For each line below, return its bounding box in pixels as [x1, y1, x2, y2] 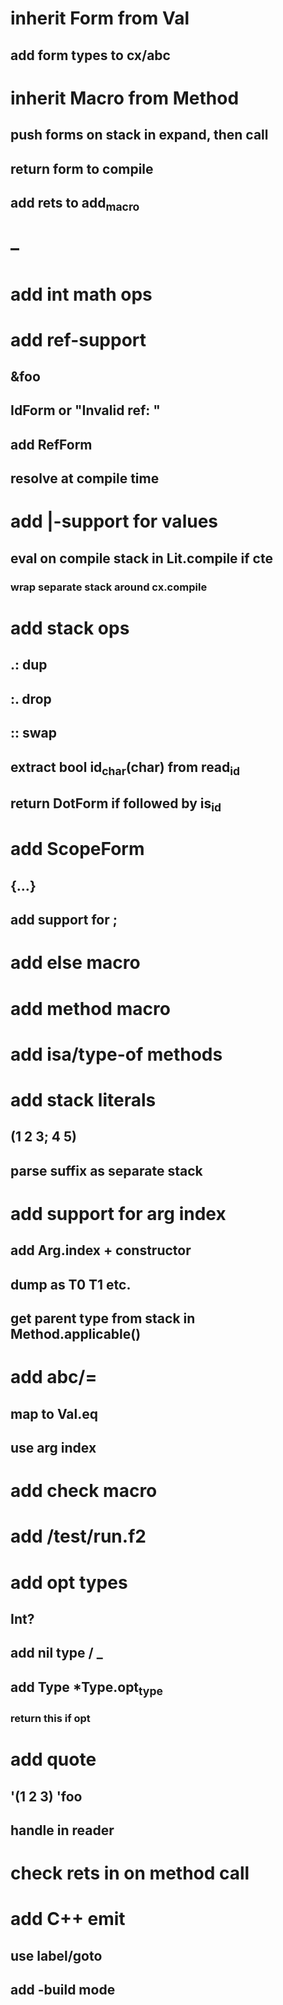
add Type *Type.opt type [10, 1678, 163, 1699]
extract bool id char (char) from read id [10, 758, 241, 778]
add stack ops [10, 617, 130, 639]
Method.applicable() [10, 1326, 142, 1343]
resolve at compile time [10, 470, 160, 487]
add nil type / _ [10, 1645, 103, 1662]
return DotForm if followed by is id [10, 795, 222, 815]
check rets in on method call [10, 1862, 250, 1885]
